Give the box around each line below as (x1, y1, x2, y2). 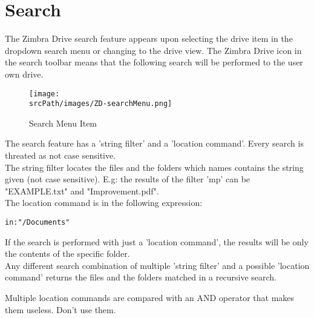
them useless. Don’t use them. (5, 303, 116, 316)
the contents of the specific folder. (5, 247, 130, 260)
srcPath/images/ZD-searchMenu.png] (29, 99, 172, 108)
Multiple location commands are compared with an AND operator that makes (5, 291, 295, 303)
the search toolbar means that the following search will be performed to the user (5, 56, 303, 68)
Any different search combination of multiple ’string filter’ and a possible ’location (5, 259, 310, 271)
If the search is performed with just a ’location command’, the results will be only (5, 235, 309, 248)
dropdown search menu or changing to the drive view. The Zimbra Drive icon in (5, 44, 302, 56)
